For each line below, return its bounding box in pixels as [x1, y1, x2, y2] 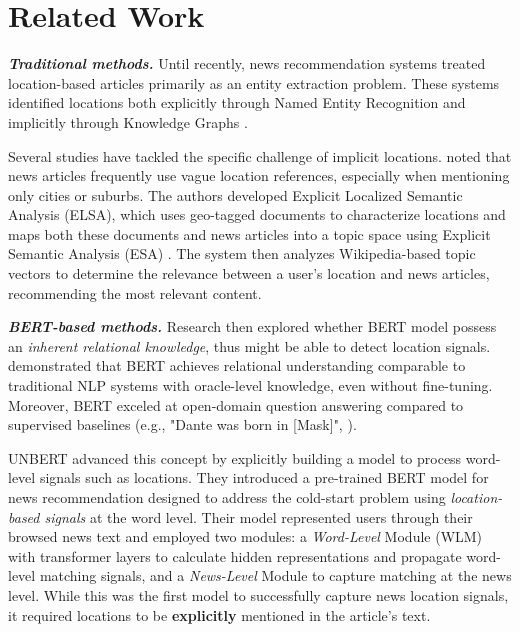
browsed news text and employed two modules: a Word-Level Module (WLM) [8, 526, 483, 547]
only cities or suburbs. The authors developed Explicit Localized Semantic [8, 184, 463, 205]
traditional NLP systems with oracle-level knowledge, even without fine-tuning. [8, 375, 493, 396]
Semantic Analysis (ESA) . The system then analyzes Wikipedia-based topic [8, 243, 476, 264]
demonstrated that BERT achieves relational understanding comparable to [8, 355, 466, 376]
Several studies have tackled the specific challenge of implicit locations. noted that [8, 145, 512, 166]
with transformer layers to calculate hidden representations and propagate [8, 545, 462, 566]
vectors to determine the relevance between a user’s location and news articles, [8, 263, 490, 284]
